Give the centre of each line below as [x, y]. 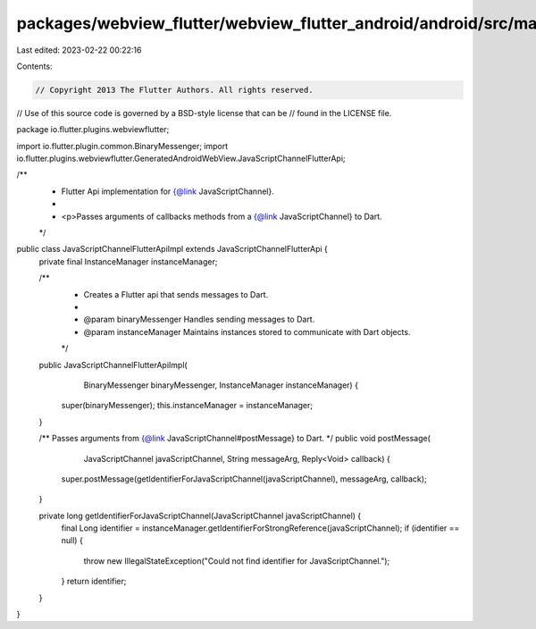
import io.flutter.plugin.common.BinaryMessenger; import [122, 146]
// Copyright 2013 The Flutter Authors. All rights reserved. [174, 90]
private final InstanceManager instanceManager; [128, 261]
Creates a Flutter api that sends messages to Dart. [176, 294]
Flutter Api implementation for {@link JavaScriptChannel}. [167, 191]
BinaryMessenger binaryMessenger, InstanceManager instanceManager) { [221, 385]
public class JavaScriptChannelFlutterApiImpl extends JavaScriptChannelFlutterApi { [172, 249]
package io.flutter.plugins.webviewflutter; [93, 130]
